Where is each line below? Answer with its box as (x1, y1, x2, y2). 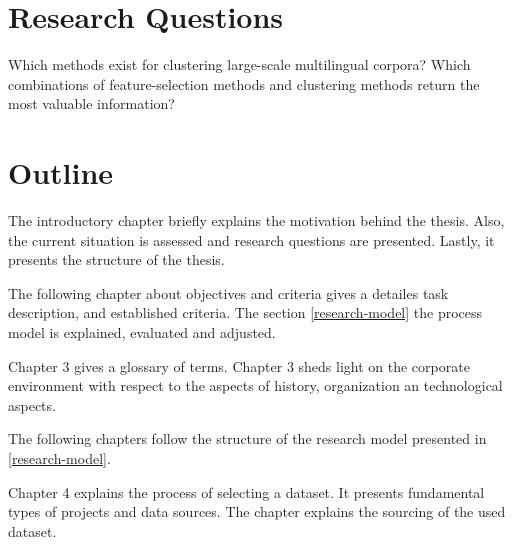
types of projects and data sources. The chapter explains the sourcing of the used (8, 501, 506, 522)
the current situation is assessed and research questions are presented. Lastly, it (8, 229, 495, 250)
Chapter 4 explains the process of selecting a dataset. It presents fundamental (8, 481, 485, 502)
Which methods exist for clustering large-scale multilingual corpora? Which (8, 54, 471, 75)
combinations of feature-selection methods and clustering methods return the (8, 73, 480, 94)
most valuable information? (8, 93, 175, 114)
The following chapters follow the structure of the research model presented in (8, 428, 487, 449)
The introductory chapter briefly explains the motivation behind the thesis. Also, (8, 210, 505, 231)
